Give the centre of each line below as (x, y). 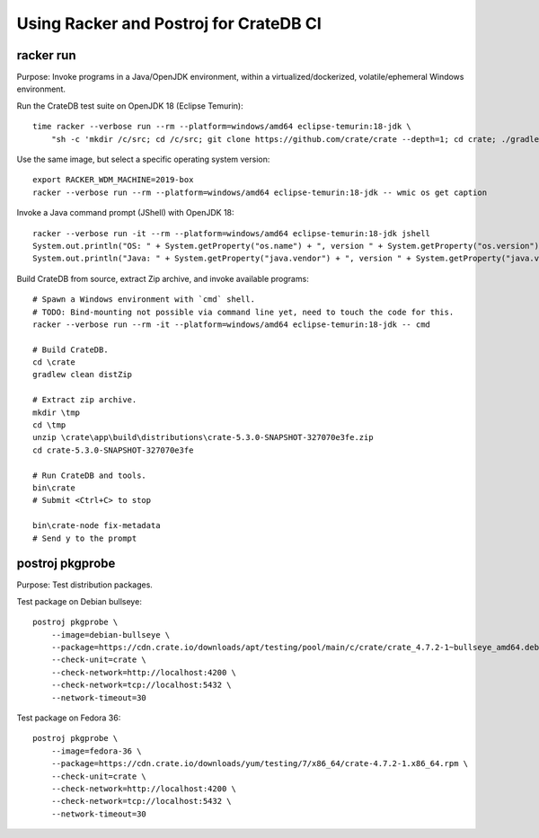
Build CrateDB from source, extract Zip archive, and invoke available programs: (163, 278)
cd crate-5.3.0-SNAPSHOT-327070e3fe (113, 450)
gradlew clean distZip (83, 375)
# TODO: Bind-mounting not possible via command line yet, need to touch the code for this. (243, 312)
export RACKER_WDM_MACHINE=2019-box (113, 180)
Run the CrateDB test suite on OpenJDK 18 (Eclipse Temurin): (130, 106)
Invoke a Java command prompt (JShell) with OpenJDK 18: (125, 213)
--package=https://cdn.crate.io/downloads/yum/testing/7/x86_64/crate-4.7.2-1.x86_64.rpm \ (260, 764)
